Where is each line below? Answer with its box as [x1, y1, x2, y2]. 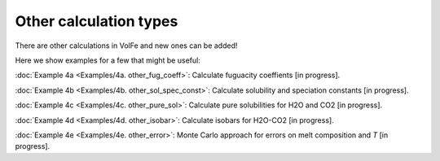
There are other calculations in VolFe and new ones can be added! [15, 41, 238, 50]
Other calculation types [15, 12, 178, 30]
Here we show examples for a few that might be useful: [15, 55, 201, 65]
